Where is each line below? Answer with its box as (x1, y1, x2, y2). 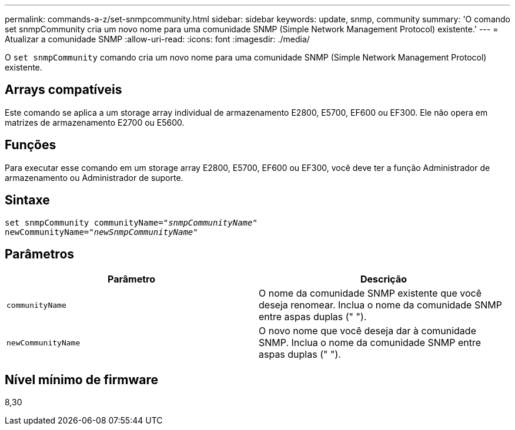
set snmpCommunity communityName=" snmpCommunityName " (5, 217, 257, 227)
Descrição (360, 273, 407, 285)
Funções (5, 137, 56, 153)
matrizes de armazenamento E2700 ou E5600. (5, 117, 185, 127)
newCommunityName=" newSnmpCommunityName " (5, 227, 198, 237)
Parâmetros (5, 246, 75, 261)
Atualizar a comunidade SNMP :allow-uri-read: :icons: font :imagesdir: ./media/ (5, 34, 310, 44)
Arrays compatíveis (5, 82, 122, 98)
